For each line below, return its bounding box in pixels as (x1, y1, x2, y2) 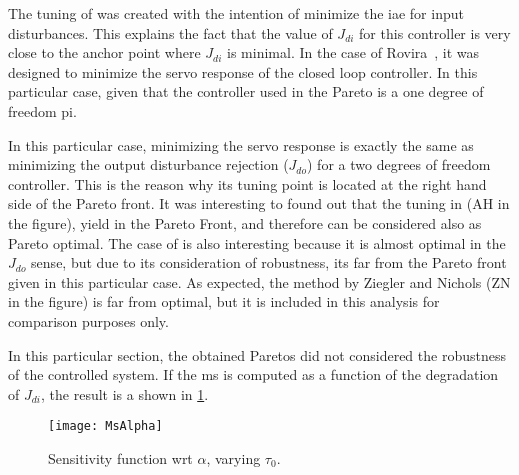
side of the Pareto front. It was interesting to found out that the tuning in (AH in (8, 193, 510, 214)
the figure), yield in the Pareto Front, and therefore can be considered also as (8, 212, 482, 233)
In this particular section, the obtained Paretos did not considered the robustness (8, 344, 506, 365)
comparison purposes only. (8, 310, 169, 331)
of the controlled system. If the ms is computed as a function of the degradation (8, 364, 499, 385)
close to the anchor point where (8, 42, 201, 63)
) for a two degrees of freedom (307, 154, 491, 175)
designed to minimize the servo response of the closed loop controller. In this (8, 61, 478, 82)
